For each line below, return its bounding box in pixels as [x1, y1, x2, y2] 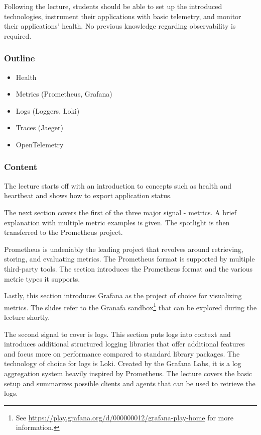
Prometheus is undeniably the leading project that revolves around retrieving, [4, 243, 243, 254]
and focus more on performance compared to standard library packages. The [4, 348, 240, 359]
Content [4, 160, 38, 173]
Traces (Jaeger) [16, 122, 63, 133]
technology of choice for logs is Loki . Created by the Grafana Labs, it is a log [4, 358, 241, 369]
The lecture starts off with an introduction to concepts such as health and [4, 180, 232, 191]
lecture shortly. [4, 311, 50, 322]
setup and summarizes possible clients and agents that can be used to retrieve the [4, 378, 255, 388]
